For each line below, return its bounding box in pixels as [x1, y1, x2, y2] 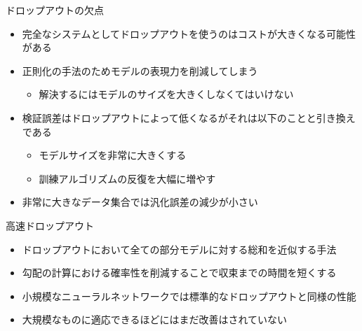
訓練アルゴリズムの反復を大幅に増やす [39, 171, 216, 185]
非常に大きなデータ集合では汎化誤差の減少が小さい [22, 195, 258, 209]
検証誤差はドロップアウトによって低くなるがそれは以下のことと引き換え [22, 110, 356, 125]
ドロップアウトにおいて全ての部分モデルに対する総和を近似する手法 [22, 241, 337, 256]
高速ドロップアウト [6, 218, 94, 232]
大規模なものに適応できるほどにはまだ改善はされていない [22, 312, 288, 327]
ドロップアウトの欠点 [6, 3, 104, 17]
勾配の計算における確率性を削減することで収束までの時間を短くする [22, 265, 337, 280]
